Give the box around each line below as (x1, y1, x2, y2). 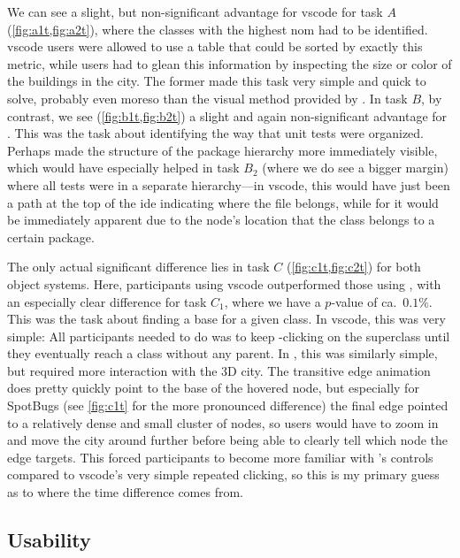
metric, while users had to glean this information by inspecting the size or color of (7, 54, 452, 73)
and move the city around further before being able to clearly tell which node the (7, 431, 448, 449)
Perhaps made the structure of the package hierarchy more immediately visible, (7, 141, 438, 159)
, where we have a (224, 292, 321, 310)
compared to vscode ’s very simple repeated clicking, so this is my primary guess (7, 465, 440, 484)
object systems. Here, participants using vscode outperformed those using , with (7, 274, 441, 293)
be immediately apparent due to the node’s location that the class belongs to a (7, 210, 435, 229)
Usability (7, 526, 91, 554)
